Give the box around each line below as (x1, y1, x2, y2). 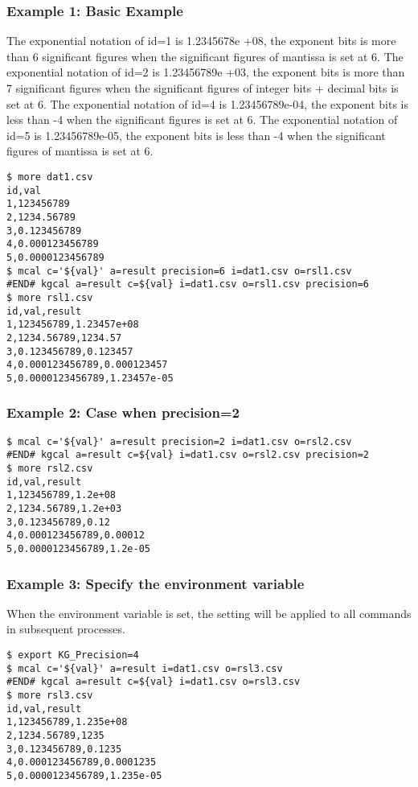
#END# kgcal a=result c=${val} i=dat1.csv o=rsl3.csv (6, 676, 301, 688)
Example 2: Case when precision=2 (6, 402, 240, 422)
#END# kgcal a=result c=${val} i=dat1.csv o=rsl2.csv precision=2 (6, 449, 370, 461)
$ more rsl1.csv (6, 291, 93, 303)
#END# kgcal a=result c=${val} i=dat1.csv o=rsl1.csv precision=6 (6, 278, 370, 290)
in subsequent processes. (6, 620, 125, 637)
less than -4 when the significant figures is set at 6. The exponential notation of (6, 111, 398, 128)
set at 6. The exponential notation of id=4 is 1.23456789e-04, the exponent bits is (6, 95, 409, 112)
